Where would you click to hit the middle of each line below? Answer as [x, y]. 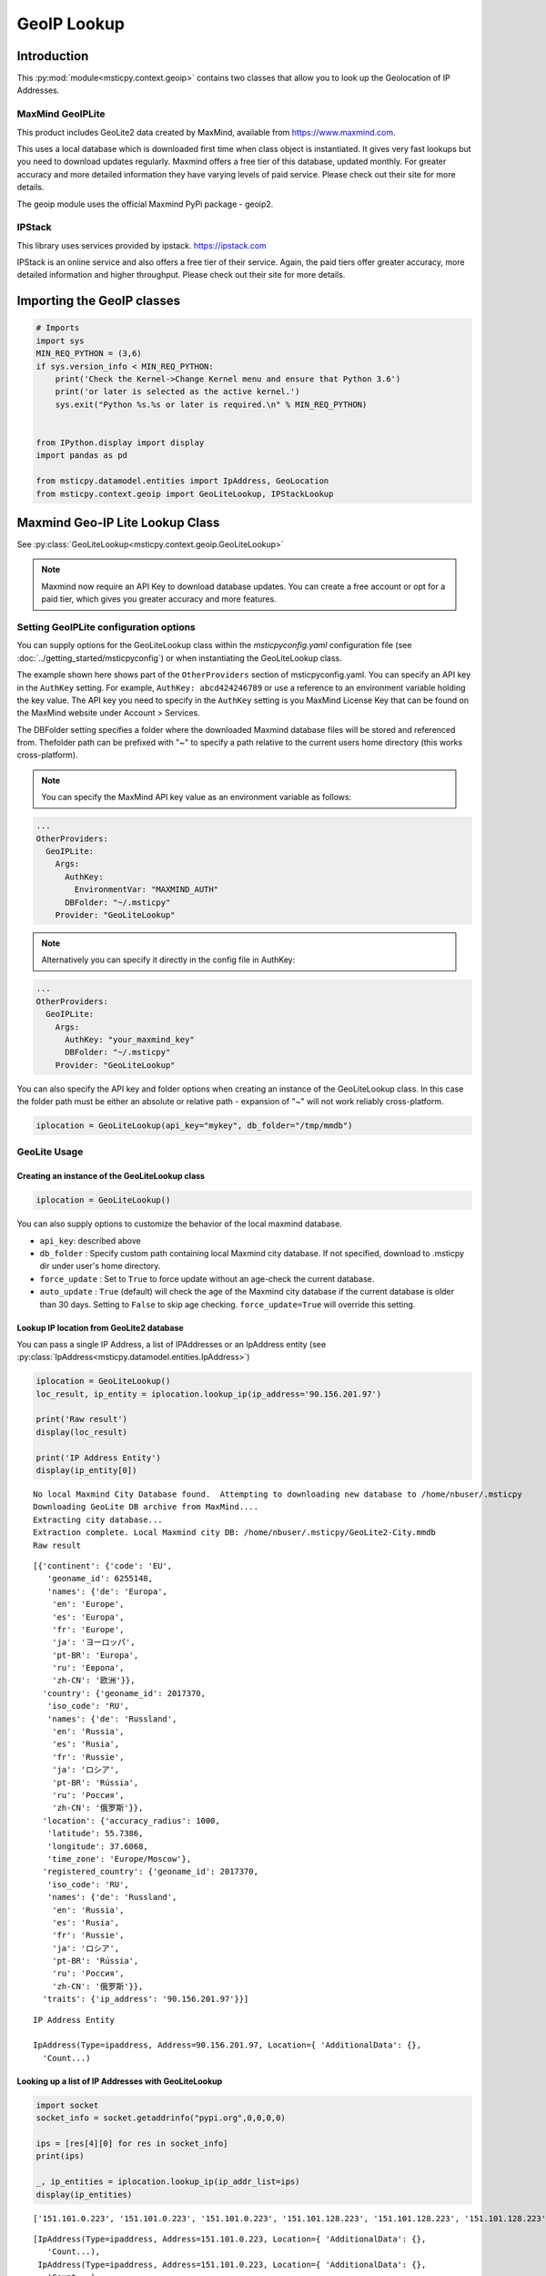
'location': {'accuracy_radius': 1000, [131, 1820]
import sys [60, 340]
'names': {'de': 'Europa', [107, 1591]
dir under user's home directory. [100, 1266]
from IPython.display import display [120, 442]
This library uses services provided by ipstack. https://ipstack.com [142, 245]
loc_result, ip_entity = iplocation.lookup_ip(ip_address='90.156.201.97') [209, 1394]
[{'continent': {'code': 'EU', [103, 1565]
